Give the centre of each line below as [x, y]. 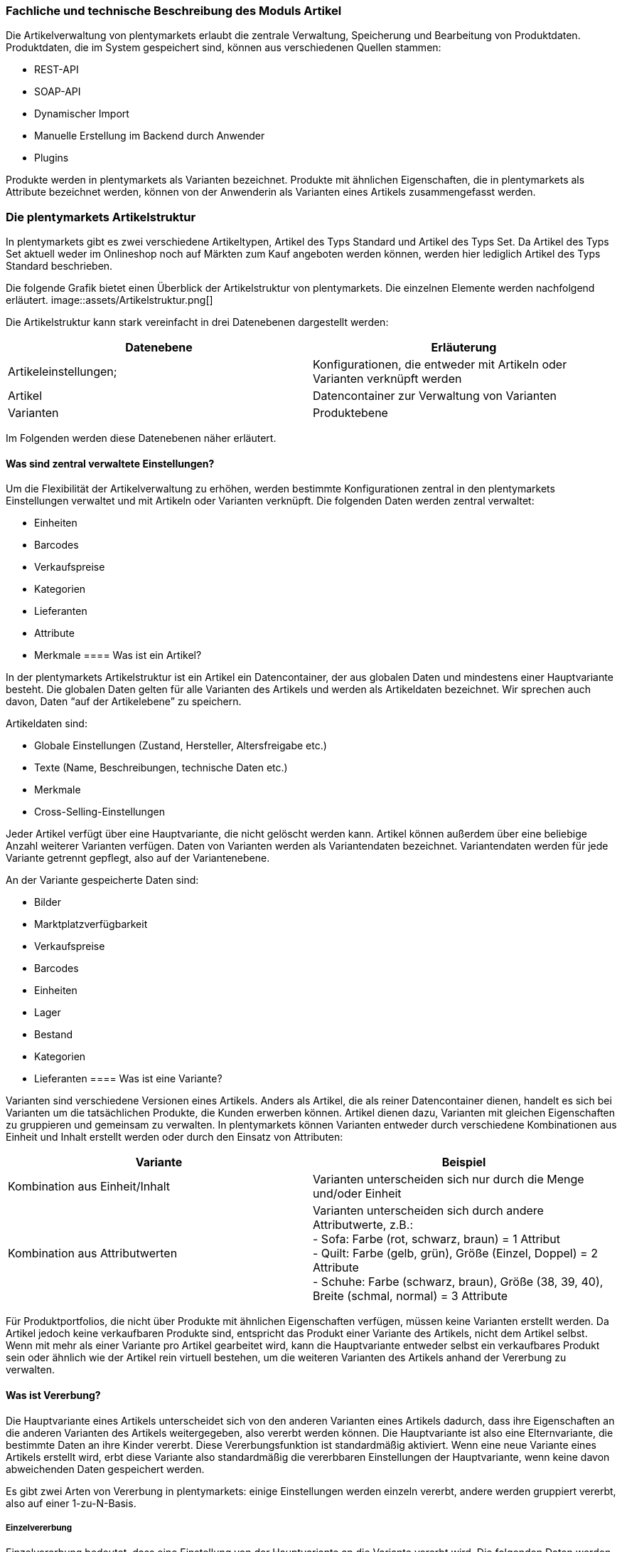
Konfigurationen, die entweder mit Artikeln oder [440, 365]
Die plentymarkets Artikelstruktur [101, 217]
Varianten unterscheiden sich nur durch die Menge [449, 1179]
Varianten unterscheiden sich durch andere [428, 1211]
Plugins [52, 158]
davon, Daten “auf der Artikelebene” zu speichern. [124, 702]
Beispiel [464, 1162]
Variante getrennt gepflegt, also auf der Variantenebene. [138, 858]
